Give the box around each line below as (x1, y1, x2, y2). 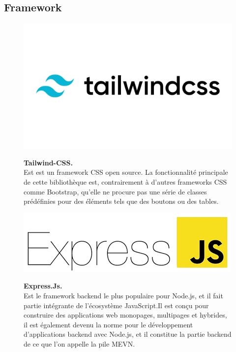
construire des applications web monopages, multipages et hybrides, (24, 310, 227, 320)
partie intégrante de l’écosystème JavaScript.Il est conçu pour (24, 300, 209, 310)
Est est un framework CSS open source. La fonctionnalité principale (24, 167, 228, 177)
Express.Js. (24, 281, 62, 291)
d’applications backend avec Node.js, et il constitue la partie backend (24, 329, 232, 339)
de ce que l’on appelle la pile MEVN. (24, 338, 135, 349)
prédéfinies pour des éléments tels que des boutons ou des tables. (24, 196, 219, 206)
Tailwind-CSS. (24, 157, 73, 167)
